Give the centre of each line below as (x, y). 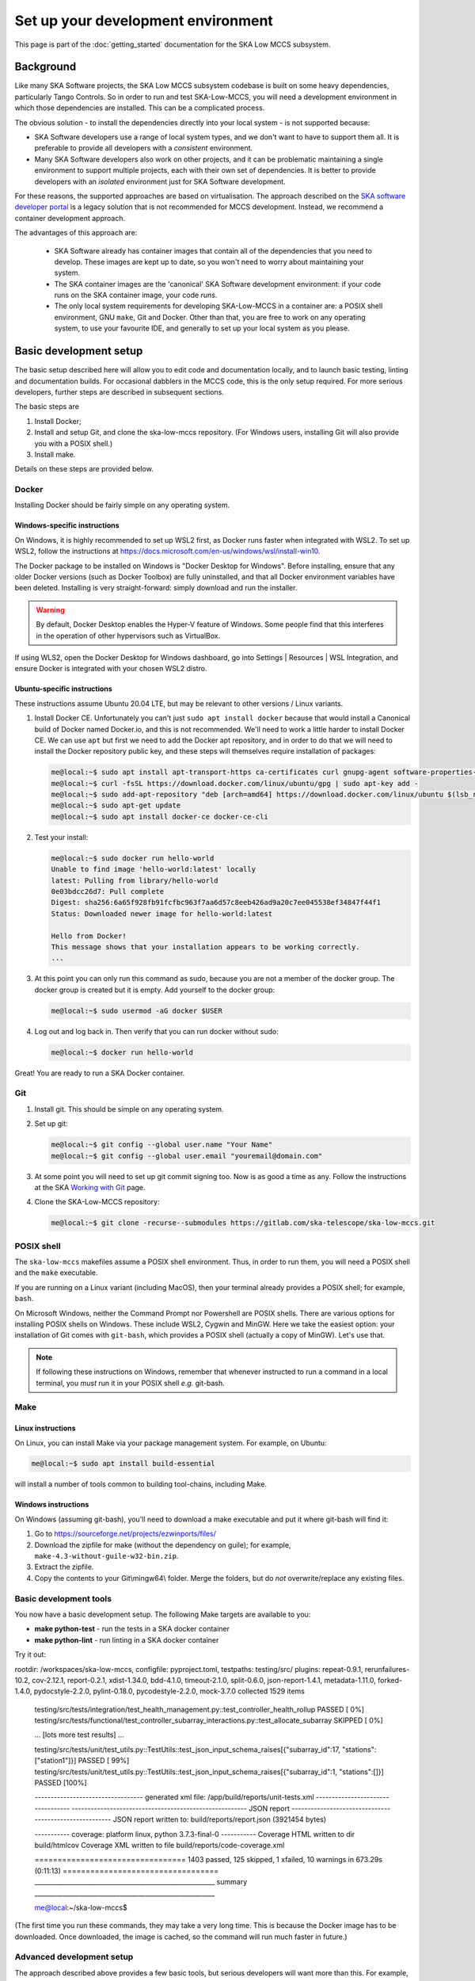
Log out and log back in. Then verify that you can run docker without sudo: (156, 1031)
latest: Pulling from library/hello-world (135, 880)
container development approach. (70, 218)
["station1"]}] (55, 1761)
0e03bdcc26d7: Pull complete (108, 891)
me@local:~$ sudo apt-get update (116, 805)
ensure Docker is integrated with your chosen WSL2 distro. (111, 669)
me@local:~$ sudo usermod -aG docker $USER (137, 1011)
